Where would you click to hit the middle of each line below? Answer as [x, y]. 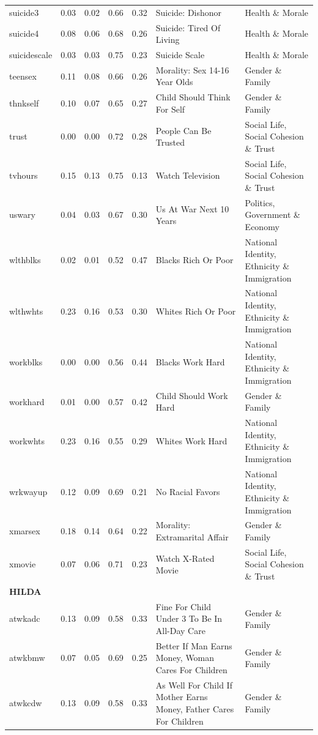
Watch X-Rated [185, 558]
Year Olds [174, 82]
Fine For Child [183, 606]
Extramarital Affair [192, 537]
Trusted [170, 142]
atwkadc [25, 618]
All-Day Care [180, 630]
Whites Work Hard [191, 440]
